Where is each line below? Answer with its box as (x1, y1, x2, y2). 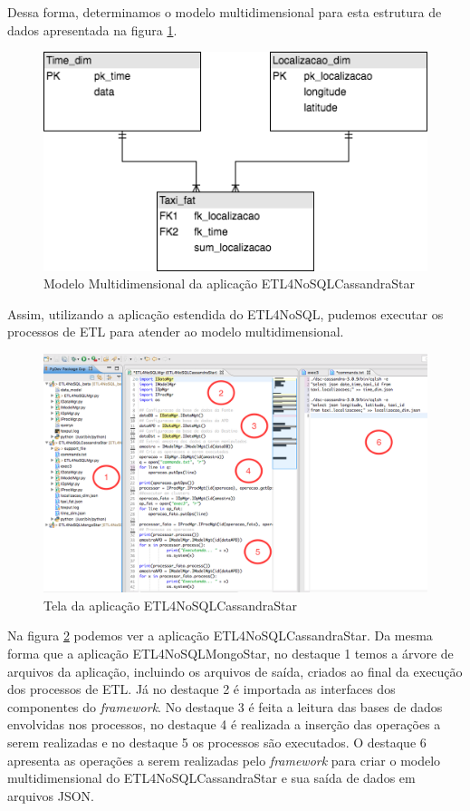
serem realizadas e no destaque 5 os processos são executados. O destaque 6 (7, 732, 427, 751)
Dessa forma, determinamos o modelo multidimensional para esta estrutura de (7, 3, 442, 21)
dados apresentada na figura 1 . (7, 20, 177, 39)
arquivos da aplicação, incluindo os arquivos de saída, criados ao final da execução (7, 661, 463, 680)
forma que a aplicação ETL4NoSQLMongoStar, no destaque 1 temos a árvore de (7, 644, 454, 662)
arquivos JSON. (7, 786, 94, 805)
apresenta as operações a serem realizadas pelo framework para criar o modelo (7, 750, 441, 769)
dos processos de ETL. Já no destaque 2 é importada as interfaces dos (7, 679, 396, 699)
